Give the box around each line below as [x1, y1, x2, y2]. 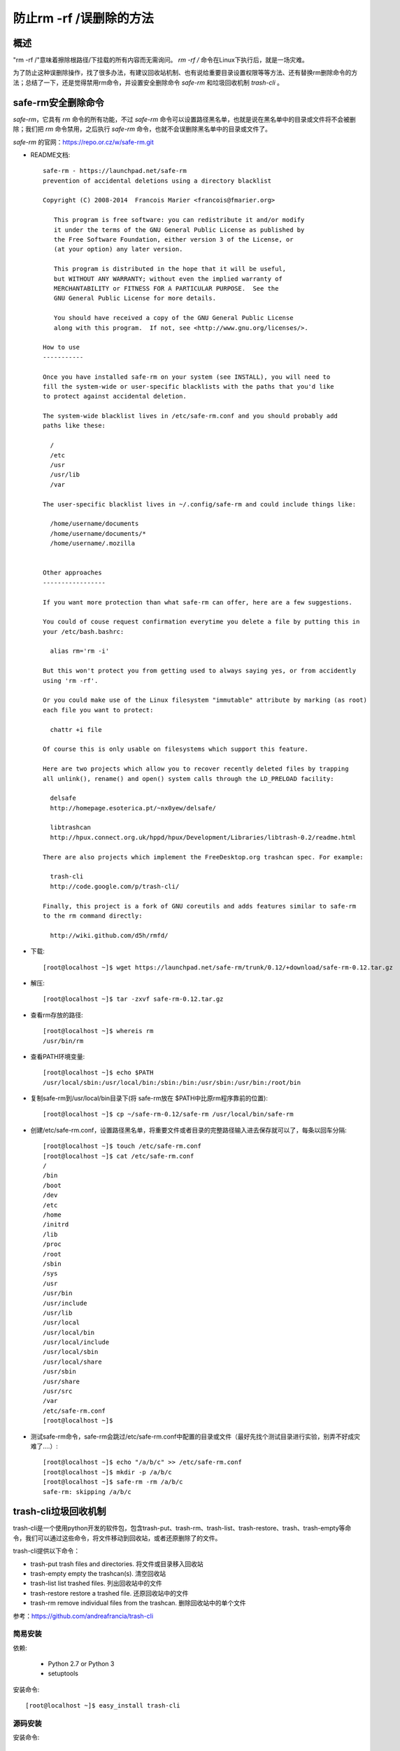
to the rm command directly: [43, 912, 143, 920]
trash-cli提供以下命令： [13, 1546, 80, 1555]
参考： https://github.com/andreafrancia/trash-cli [13, 1612, 154, 1620]
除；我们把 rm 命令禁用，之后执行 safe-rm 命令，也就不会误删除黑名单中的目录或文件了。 [13, 125, 272, 133]
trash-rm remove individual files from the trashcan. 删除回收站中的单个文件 [30, 1599, 246, 1607]
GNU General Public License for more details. [53, 294, 217, 303]
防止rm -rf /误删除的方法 [13, 11, 154, 26]
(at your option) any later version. [53, 245, 183, 254]
